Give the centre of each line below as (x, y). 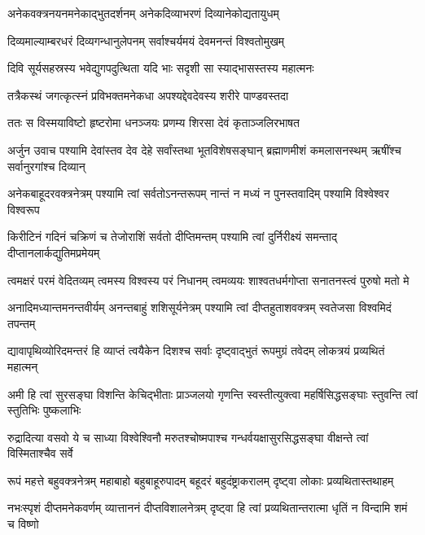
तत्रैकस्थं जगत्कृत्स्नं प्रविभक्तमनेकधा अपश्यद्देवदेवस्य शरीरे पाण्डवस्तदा (148, 95)
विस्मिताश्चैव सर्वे (40, 453)
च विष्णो (23, 524)
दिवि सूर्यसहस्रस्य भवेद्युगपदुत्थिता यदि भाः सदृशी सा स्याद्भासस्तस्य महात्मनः (161, 68)
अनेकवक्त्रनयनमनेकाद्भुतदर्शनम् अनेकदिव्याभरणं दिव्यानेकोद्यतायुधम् (143, 13)
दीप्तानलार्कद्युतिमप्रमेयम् (54, 252)
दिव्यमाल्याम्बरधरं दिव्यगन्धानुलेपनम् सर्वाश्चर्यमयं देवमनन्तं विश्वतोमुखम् (146, 40)
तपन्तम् (22, 323)
